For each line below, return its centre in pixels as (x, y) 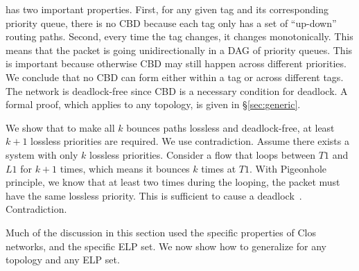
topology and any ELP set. (63, 260)
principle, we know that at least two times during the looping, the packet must (173, 182)
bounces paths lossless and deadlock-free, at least (230, 127)
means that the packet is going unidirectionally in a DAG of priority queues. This (179, 50)
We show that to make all (60, 127)
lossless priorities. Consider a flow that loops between (203, 154)
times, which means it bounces (125, 168)
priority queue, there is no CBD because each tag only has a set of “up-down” (171, 23)
